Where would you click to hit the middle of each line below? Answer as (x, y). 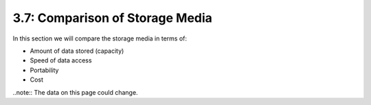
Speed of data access (61, 60)
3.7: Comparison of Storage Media (113, 18)
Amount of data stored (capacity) (77, 51)
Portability (44, 70)
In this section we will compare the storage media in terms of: (100, 38)
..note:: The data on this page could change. (75, 92)
